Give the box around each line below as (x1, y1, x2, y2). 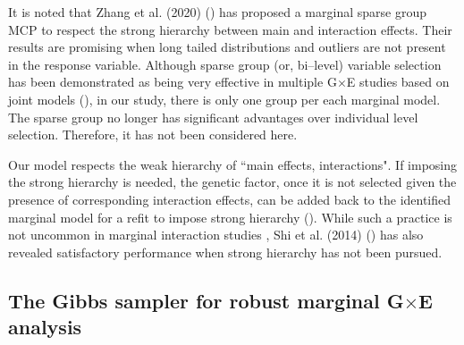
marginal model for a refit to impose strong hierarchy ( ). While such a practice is (8, 207, 452, 226)
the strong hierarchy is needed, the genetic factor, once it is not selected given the (8, 172, 457, 191)
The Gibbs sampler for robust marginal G (8, 286, 404, 314)
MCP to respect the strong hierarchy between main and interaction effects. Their (8, 20, 452, 38)
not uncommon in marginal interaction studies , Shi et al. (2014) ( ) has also (8, 225, 424, 244)
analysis (8, 313, 82, 341)
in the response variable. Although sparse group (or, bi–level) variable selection (8, 55, 442, 73)
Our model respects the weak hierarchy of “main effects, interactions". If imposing (8, 155, 457, 173)
